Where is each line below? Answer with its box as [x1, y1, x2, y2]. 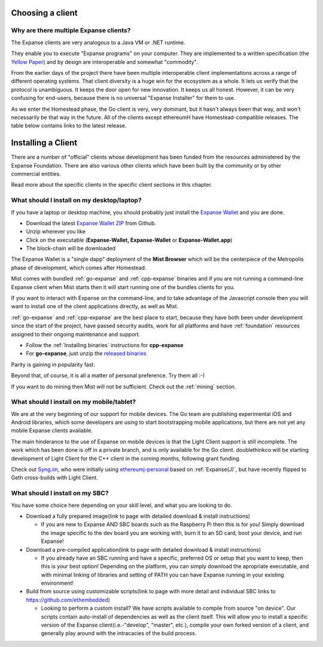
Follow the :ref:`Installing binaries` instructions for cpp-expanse [26, 341, 184, 348]
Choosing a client [11, 8, 78, 18]
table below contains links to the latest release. [11, 122, 127, 129]
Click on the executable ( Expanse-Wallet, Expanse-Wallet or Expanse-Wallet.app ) [26, 236, 233, 244]
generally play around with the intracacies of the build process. [41, 630, 197, 637]
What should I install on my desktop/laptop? [11, 196, 142, 205]
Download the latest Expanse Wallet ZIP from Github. [26, 219, 157, 227]
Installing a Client [11, 138, 78, 148]
